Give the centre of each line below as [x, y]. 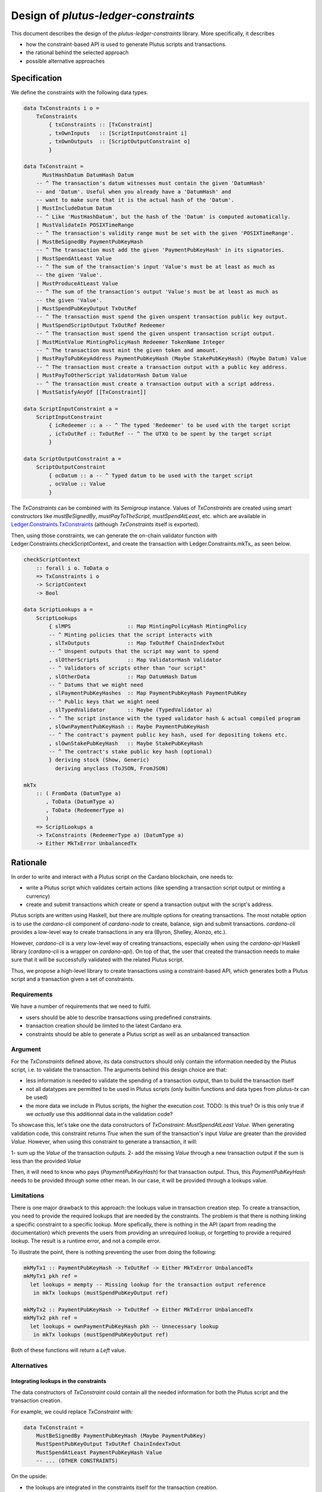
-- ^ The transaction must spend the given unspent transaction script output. [156, 334]
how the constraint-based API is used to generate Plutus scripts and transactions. [126, 44]
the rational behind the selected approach [77, 53]
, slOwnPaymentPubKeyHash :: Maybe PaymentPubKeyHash [129, 726]
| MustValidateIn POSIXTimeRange [85, 225]
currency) [38, 896]
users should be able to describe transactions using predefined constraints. [119, 1017]
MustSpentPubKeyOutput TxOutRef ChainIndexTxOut [109, 1444]
